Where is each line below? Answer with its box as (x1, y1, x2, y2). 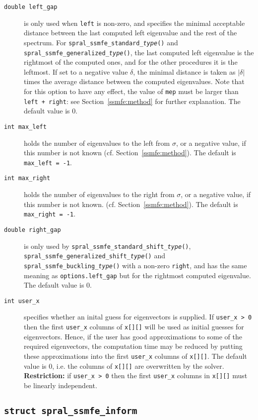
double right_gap (4, 226, 61, 233)
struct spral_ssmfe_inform (4, 405, 137, 416)
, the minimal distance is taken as (133, 66, 236, 77)
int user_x (4, 297, 40, 305)
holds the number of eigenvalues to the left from (24, 137, 170, 148)
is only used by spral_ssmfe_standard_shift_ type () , (24, 240, 191, 251)
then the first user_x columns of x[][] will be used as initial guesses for (24, 321, 244, 332)
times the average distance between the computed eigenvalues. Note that (24, 76, 245, 87)
